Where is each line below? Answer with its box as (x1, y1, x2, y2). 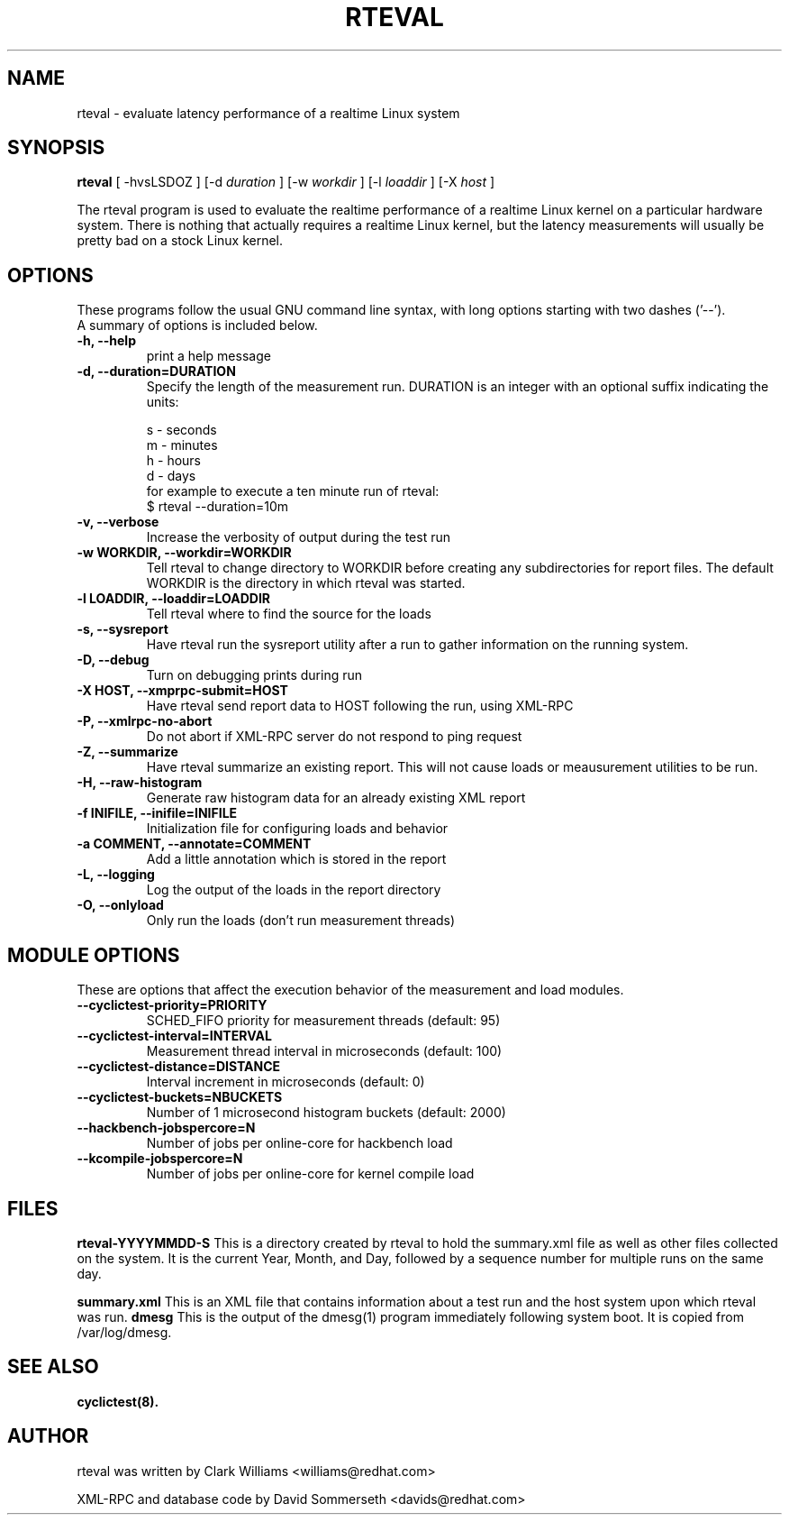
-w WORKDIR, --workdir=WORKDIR (77, 545, 292, 561)
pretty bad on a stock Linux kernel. (77, 233, 284, 249)
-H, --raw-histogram (77, 775, 203, 791)
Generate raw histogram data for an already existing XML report (146, 790, 526, 806)
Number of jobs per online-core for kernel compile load (146, 1166, 475, 1182)
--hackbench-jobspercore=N (77, 1120, 256, 1136)
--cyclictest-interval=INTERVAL (77, 1028, 272, 1044)
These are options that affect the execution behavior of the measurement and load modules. (77, 982, 624, 998)
